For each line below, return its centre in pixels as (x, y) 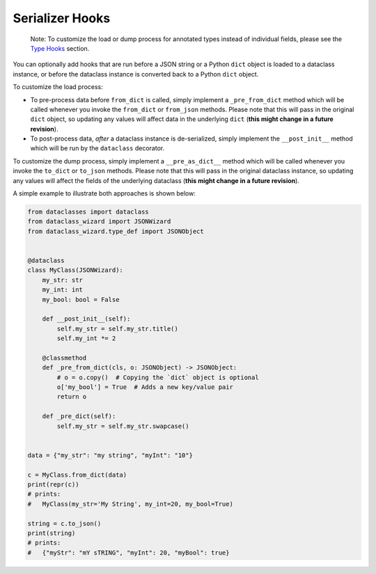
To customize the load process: (58, 87)
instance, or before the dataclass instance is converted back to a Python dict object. (136, 74)
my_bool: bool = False (81, 300)
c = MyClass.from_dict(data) (77, 475)
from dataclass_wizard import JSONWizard (99, 222)
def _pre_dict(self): (79, 416)
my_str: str (63, 280)
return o (72, 397)
